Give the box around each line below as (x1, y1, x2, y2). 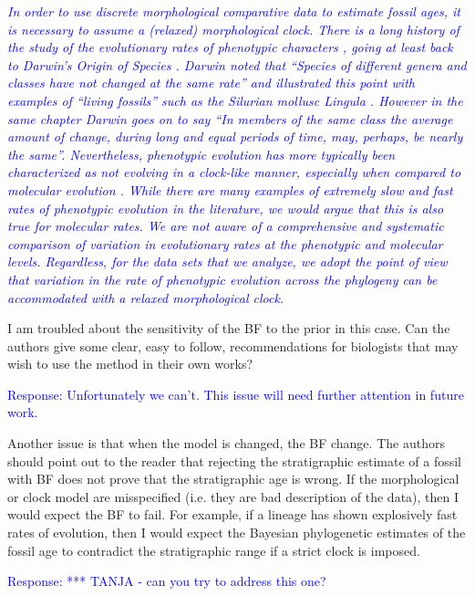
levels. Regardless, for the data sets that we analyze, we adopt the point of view (7, 252, 448, 271)
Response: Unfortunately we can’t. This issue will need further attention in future (7, 384, 464, 403)
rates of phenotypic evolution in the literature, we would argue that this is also (7, 198, 444, 217)
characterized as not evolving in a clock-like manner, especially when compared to (7, 162, 461, 182)
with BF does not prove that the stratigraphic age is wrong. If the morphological (7, 469, 460, 488)
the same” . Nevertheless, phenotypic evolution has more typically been (7, 144, 396, 163)
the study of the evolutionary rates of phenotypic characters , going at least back (7, 37, 453, 57)
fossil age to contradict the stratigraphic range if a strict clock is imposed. (7, 540, 420, 559)
